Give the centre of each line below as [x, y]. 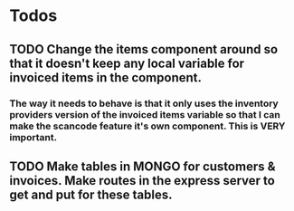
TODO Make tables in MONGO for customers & [142, 166]
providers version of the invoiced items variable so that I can [145, 114]
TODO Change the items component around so [144, 49]
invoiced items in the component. [105, 77]
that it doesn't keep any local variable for [127, 63]
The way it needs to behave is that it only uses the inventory [144, 103]
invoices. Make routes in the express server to [142, 181]
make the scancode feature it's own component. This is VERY [147, 126]
